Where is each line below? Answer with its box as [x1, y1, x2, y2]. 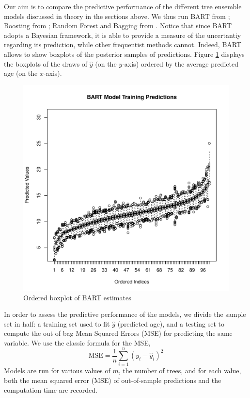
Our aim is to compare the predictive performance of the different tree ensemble [4, 1, 242, 11]
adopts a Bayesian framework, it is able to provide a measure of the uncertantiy [4, 30, 241, 40]
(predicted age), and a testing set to [117, 318, 224, 329]
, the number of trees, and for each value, [118, 365, 241, 376]
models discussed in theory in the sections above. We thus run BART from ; [4, 11, 230, 21]
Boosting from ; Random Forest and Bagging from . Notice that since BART [4, 20, 232, 31]
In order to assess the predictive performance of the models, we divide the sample [4, 309, 246, 319]
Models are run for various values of [4, 365, 110, 376]
